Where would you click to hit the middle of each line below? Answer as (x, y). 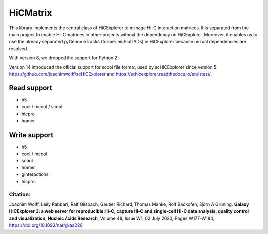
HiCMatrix (31, 13)
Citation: (20, 194)
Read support (31, 88)
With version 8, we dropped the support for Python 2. (64, 58)
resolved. (19, 48)
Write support (31, 135)
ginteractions (35, 174)
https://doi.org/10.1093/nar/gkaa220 (46, 225)
